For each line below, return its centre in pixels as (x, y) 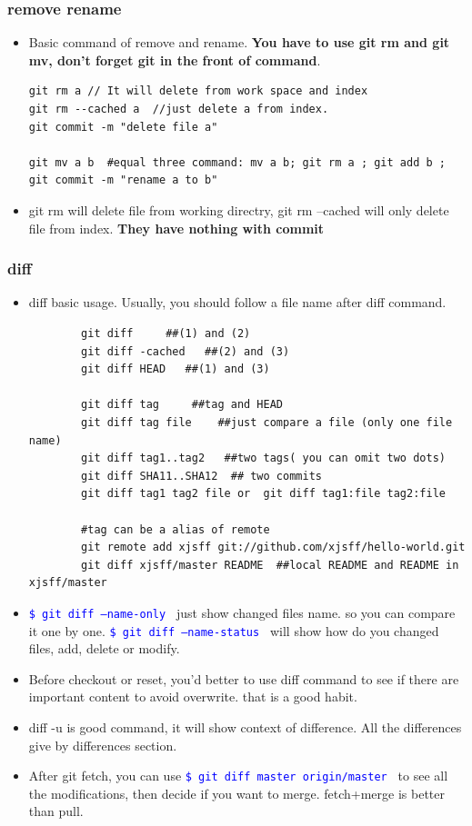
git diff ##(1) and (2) (166, 333)
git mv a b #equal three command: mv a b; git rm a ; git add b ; (237, 162)
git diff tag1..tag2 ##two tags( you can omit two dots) (263, 458)
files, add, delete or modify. (104, 648)
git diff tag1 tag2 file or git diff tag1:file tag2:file (263, 494)
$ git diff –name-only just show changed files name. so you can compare (242, 612)
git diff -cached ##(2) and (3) (186, 351)
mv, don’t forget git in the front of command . (175, 60)
